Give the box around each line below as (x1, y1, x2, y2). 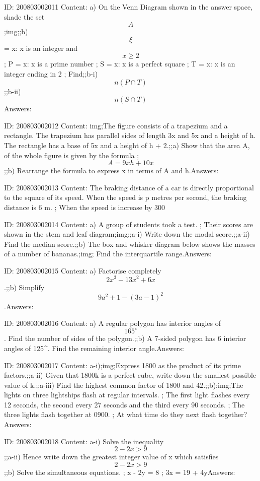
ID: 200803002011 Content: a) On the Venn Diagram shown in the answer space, (4, 2, 253, 12)
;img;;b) (4, 26, 28, 37)
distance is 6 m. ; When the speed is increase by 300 (4, 201, 165, 212)
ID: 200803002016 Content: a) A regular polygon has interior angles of (4, 318, 221, 328)
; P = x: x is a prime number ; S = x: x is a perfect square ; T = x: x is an (4, 58, 235, 69)
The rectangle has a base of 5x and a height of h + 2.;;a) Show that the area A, (4, 140, 250, 150)
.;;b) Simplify (4, 282, 45, 292)
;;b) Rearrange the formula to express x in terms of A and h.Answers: (4, 165, 219, 176)
